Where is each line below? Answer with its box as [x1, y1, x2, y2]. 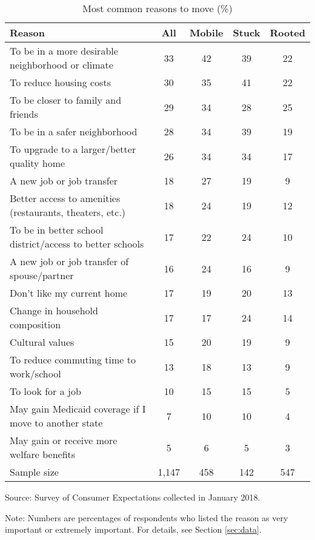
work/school [10, 366, 61, 380]
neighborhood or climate [10, 58, 113, 72]
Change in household [10, 303, 98, 317]
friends [10, 107, 38, 121]
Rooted [270, 25, 305, 39]
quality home [10, 156, 65, 170]
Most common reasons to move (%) [82, 1, 233, 15]
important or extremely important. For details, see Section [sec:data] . [5, 523, 262, 536]
